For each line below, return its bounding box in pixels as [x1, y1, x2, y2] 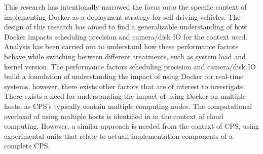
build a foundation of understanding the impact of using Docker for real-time [4, 71, 244, 82]
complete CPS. [4, 140, 50, 151]
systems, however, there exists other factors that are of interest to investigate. [4, 81, 245, 91]
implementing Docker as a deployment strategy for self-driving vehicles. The [4, 11, 241, 22]
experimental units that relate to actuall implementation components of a [4, 130, 233, 141]
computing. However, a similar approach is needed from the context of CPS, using [4, 121, 259, 131]
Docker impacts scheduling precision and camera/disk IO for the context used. [4, 31, 248, 42]
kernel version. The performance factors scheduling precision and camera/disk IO [4, 61, 256, 71]
